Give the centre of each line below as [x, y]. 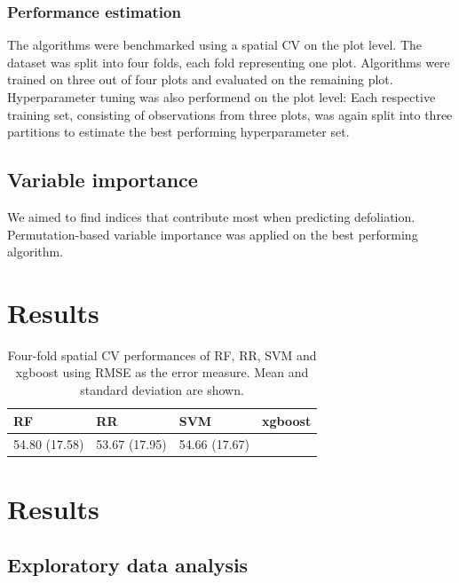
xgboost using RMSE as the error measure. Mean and [162, 372]
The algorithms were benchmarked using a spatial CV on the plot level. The [214, 45]
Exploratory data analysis [128, 565]
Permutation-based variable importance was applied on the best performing [213, 234]
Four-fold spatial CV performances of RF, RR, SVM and [162, 355]
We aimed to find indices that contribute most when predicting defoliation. [211, 216]
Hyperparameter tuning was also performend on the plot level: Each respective [222, 97]
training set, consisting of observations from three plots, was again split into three [230, 114]
